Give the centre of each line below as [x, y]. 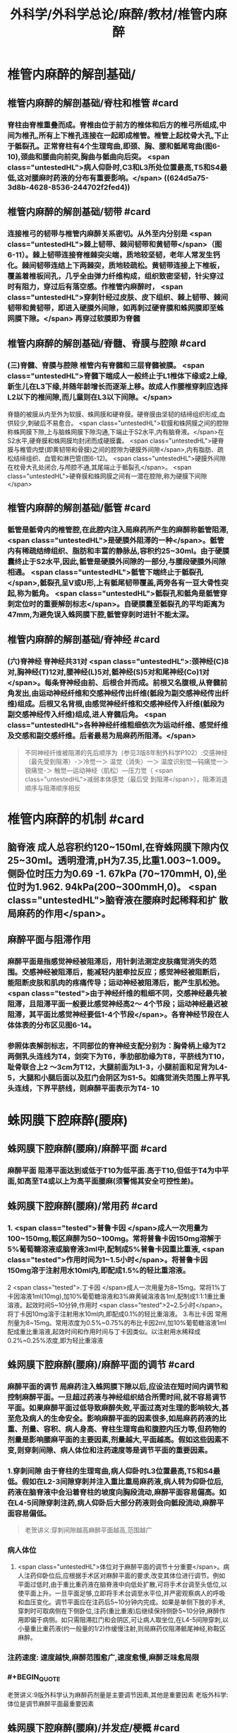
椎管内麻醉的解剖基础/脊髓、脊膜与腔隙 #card [107, 344]
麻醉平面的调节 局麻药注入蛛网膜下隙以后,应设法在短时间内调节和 [118, 1387]
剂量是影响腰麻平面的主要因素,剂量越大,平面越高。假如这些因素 [115, 1440]
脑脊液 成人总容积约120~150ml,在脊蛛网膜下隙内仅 [118, 847]
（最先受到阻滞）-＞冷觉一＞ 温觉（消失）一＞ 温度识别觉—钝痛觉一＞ [127, 762]
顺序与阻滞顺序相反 [53, 788]
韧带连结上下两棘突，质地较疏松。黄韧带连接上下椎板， [130, 265]
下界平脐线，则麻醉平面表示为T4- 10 [98, 1088]
